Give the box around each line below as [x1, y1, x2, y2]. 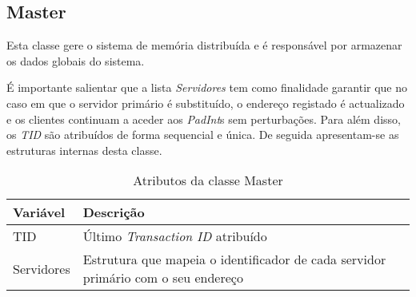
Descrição [82, 203, 145, 222]
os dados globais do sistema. [6, 52, 145, 69]
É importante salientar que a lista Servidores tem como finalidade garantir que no [6, 79, 408, 96]
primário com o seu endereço [82, 268, 243, 287]
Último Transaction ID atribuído [82, 227, 267, 246]
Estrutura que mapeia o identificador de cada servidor [82, 250, 386, 269]
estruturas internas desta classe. [6, 141, 162, 158]
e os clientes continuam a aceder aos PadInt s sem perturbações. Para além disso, [6, 110, 401, 127]
